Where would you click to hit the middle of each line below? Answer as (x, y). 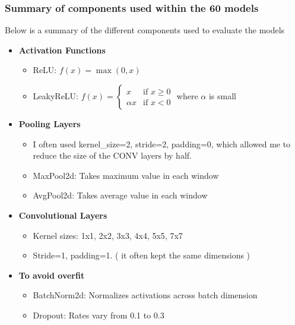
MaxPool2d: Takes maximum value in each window (126, 175)
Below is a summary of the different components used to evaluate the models (145, 30)
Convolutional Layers (63, 215)
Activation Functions (62, 50)
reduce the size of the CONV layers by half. (112, 155)
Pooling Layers (50, 124)
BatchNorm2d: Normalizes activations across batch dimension (145, 295)
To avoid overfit (52, 275)
